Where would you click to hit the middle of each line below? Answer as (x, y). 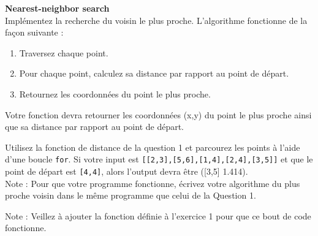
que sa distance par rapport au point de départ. (95, 127)
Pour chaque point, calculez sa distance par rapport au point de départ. (154, 73)
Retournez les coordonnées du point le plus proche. (115, 93)
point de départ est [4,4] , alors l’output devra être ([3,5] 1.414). (127, 171)
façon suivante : (34, 32)
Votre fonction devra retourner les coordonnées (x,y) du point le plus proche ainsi (158, 114)
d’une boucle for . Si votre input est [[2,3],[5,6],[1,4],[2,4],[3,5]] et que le (159, 159)
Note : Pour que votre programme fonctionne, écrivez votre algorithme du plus (153, 183)
